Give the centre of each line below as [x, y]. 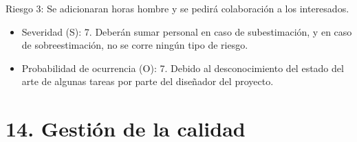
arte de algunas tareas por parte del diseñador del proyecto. [148, 81]
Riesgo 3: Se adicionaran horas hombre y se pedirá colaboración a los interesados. [177, 8]
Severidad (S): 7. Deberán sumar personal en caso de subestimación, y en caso [187, 31]
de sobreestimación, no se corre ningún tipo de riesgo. [135, 45]
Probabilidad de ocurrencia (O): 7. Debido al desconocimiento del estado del [183, 68]
